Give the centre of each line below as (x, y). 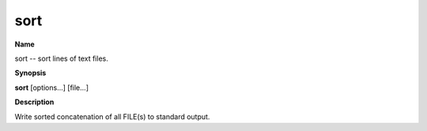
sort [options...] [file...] (51, 88)
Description (34, 102)
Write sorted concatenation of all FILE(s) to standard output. (112, 116)
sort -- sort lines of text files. (61, 58)
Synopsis (30, 73)
